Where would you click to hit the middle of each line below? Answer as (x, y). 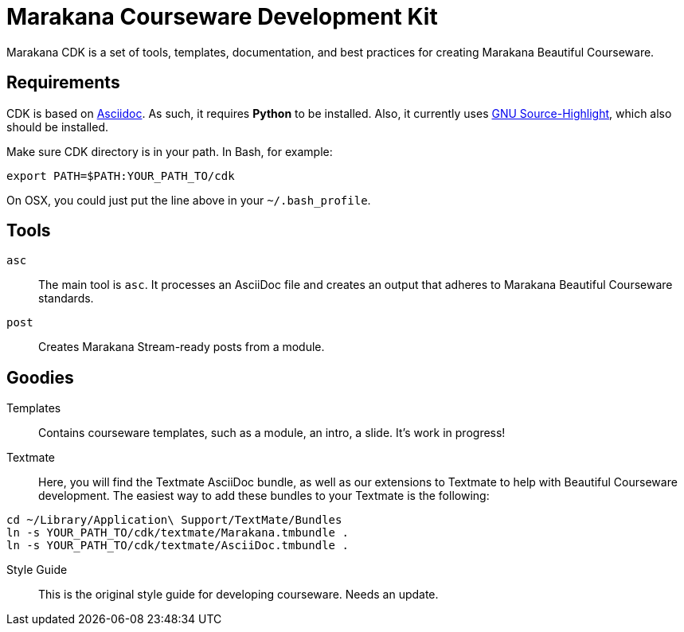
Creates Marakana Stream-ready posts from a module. (182, 347)
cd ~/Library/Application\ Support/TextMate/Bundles (174, 520)
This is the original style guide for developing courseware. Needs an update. (238, 595)
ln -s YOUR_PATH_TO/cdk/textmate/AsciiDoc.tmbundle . (178, 546)
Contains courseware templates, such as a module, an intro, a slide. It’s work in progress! (272, 433)
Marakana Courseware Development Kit (222, 17)
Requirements (63, 83)
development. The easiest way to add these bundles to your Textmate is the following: (264, 496)
